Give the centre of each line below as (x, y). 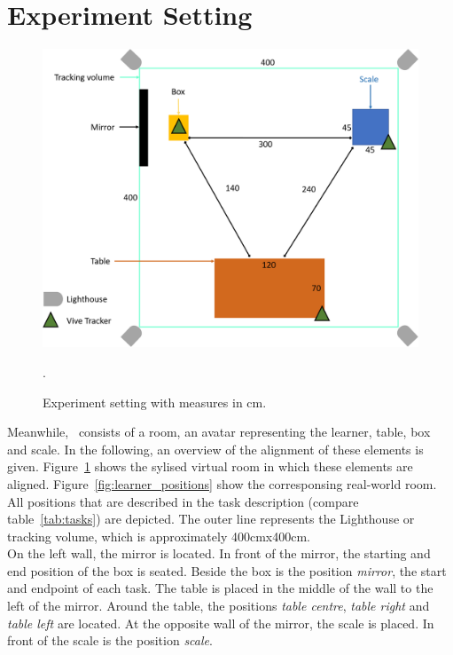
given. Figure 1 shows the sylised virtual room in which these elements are (210, 466)
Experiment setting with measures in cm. (155, 402)
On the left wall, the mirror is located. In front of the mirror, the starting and (219, 553)
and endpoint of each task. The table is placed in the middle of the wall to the (220, 588)
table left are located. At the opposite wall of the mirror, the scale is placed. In (221, 623)
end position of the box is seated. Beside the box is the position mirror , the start (227, 570)
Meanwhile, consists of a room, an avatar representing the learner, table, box (219, 432)
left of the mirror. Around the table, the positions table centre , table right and (219, 606)
